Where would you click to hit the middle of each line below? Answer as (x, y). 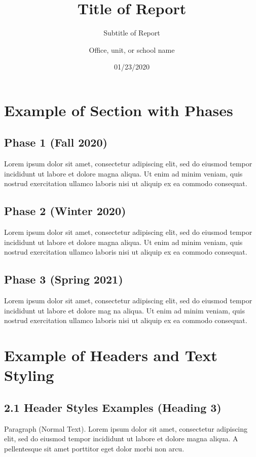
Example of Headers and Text (111, 355)
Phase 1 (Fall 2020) (56, 142)
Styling (29, 375)
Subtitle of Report (132, 33)
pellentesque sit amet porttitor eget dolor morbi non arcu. (94, 448)
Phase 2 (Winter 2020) (65, 211)
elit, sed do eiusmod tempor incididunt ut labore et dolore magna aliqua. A (121, 438)
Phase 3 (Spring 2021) (64, 279)
